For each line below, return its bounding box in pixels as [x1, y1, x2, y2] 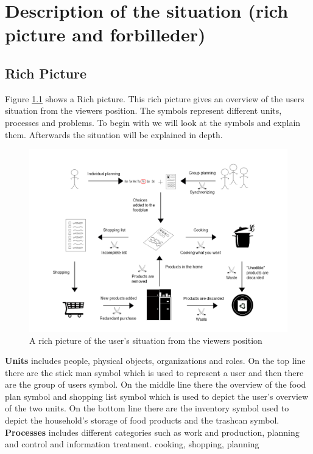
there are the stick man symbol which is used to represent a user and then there [5, 366, 304, 379]
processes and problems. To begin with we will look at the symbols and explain [5, 116, 301, 128]
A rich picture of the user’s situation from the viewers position [29, 334, 262, 346]
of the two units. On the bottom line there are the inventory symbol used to [5, 402, 289, 414]
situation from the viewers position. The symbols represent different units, [5, 104, 282, 117]
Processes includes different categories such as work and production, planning [5, 425, 300, 438]
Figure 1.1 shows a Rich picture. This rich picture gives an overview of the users [5, 92, 304, 105]
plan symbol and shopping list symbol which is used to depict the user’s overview [5, 389, 309, 402]
